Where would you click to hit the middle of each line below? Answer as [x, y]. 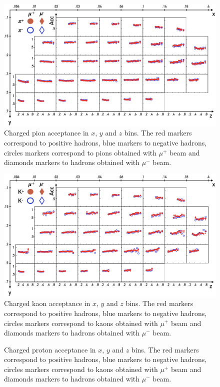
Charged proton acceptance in [50, 349]
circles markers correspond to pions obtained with [80, 152]
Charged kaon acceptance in [47, 303]
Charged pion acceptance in [46, 133]
